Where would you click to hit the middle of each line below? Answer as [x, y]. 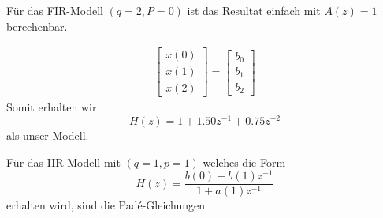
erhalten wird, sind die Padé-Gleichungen [106, 205]
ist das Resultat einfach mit [254, 10]
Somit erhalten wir [52, 107]
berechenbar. [37, 26]
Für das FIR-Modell [55, 10]
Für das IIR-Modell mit [63, 162]
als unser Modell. [48, 135]
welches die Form [244, 162]
